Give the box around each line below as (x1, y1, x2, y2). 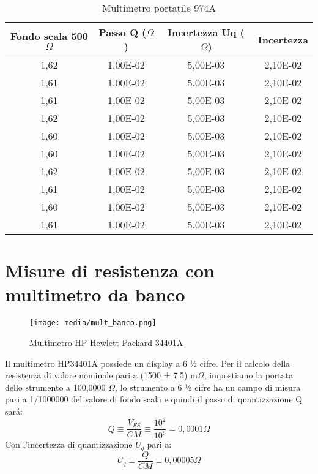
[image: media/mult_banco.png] (29, 318, 157, 328)
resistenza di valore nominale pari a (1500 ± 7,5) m (5, 369, 198, 382)
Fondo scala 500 (10, 29, 88, 43)
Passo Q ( (98, 25, 147, 39)
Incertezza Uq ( (168, 25, 245, 39)
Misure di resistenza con (5, 258, 215, 283)
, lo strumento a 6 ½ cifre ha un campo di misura (115, 380, 301, 393)
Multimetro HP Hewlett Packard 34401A (29, 336, 183, 348)
